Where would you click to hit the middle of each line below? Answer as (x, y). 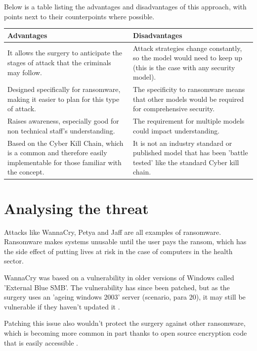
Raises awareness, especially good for (63, 121)
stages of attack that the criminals (59, 62)
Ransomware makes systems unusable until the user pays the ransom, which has (125, 241)
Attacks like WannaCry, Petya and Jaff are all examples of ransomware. (113, 232)
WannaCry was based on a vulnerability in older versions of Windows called (119, 277)
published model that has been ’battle (190, 153)
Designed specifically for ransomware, (64, 89)
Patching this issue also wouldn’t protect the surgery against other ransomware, (125, 323)
